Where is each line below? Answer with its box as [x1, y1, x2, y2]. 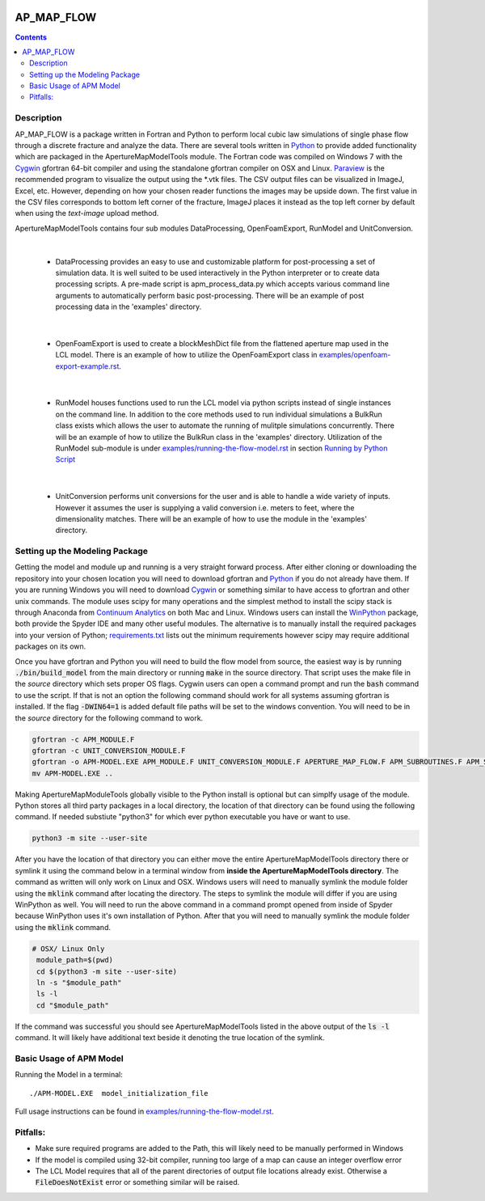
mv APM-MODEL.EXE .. [32, 768, 113, 778]
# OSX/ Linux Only [32, 944, 105, 954]
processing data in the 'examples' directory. [55, 302, 202, 311]
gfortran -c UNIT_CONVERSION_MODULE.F [32, 746, 186, 755]
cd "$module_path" [36, 1000, 109, 1010]
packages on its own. [15, 641, 86, 651]
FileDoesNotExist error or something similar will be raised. [35, 1178, 240, 1187]
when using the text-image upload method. [15, 209, 159, 218]
